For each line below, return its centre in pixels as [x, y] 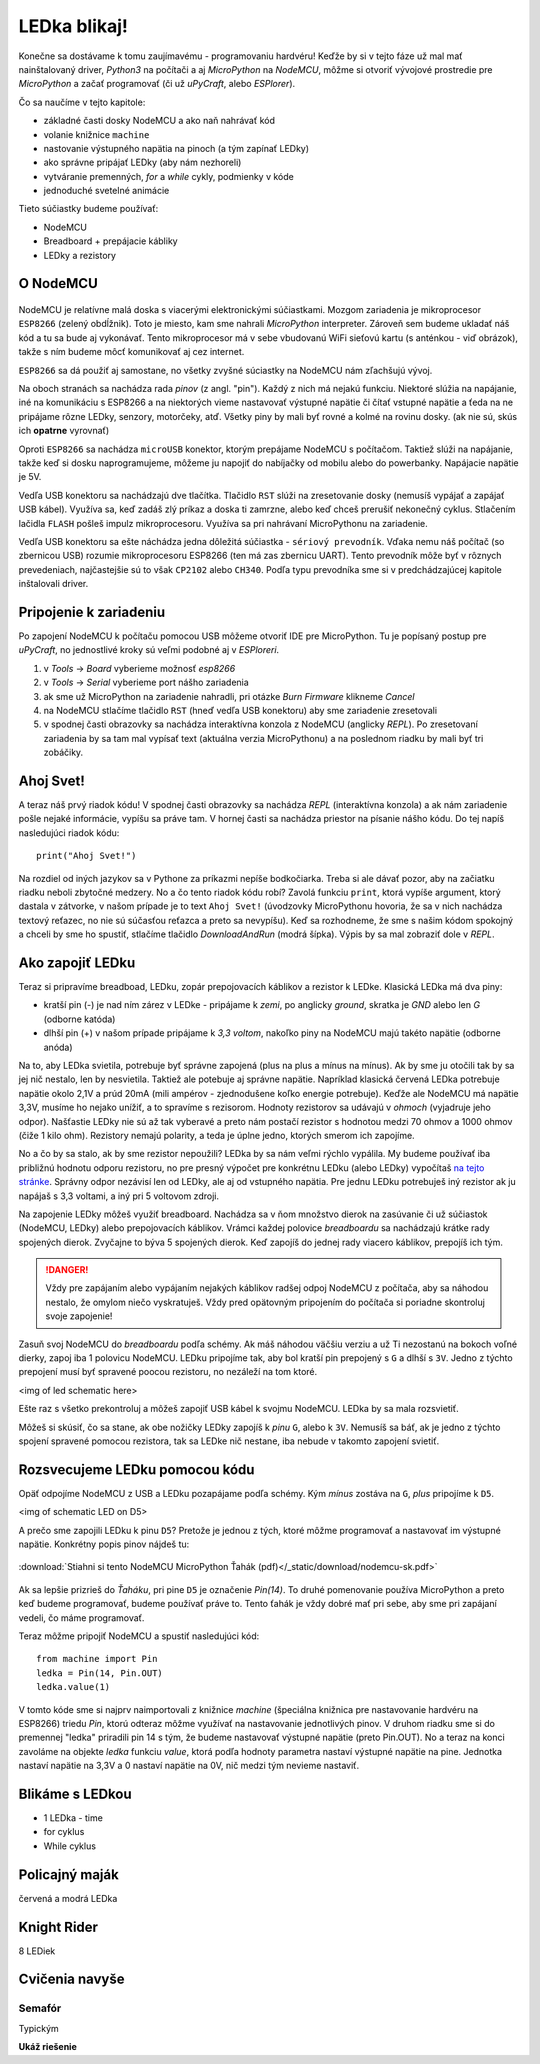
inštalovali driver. [53, 584]
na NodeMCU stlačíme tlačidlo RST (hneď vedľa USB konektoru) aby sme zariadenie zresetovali [240, 710]
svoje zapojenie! [79, 1316]
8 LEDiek [37, 1951]
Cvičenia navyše [71, 1979]
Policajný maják [68, 1874]
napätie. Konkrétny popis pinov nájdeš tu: [104, 1544]
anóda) [58, 1047]
